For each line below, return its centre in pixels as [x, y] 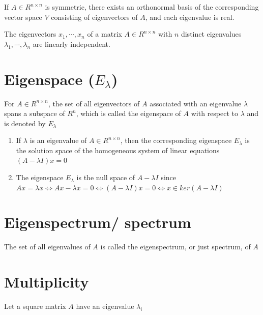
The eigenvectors [30, 34]
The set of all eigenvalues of [47, 247]
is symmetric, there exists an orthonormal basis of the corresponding [152, 7]
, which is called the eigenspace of [128, 113]
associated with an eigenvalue [196, 103]
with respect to [215, 113]
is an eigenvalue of [58, 140]
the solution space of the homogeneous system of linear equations [118, 150]
